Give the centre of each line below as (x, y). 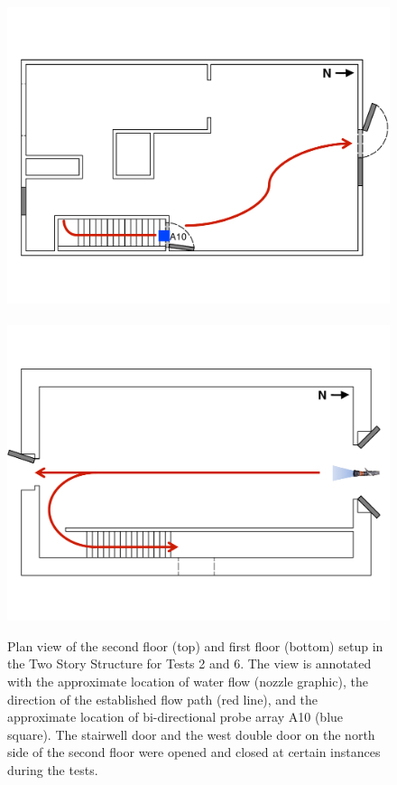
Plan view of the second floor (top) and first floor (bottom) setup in (195, 645)
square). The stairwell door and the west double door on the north (191, 734)
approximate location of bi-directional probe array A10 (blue (175, 717)
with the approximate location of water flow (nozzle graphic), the (188, 681)
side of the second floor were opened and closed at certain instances (194, 752)
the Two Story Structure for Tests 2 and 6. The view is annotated (189, 664)
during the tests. (53, 769)
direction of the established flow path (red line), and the (163, 699)
